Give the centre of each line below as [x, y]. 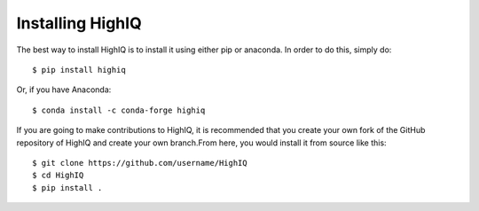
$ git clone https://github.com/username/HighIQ [140, 163]
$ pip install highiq [79, 70]
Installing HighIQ [79, 23]
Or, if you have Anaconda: [64, 90]
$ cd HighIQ [58, 176]
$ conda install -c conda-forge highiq [119, 110]
